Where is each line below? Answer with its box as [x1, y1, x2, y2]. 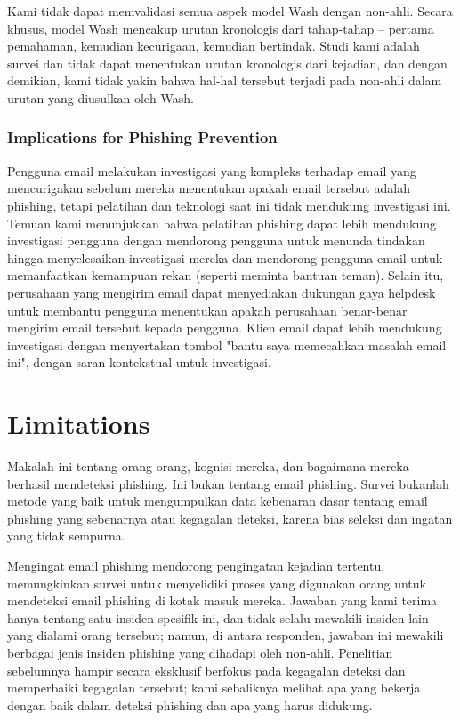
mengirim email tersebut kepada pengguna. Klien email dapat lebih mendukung [7, 318, 442, 337]
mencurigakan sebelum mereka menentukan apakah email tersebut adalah [7, 179, 410, 197]
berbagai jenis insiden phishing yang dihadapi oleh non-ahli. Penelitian [7, 643, 393, 661]
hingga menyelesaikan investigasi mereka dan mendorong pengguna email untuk [7, 248, 443, 267]
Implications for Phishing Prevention [7, 126, 278, 148]
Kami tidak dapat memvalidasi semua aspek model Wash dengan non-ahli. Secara [7, 2, 453, 20]
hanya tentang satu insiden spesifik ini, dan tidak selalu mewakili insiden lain [7, 608, 429, 627]
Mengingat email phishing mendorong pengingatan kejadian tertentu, [7, 556, 385, 574]
